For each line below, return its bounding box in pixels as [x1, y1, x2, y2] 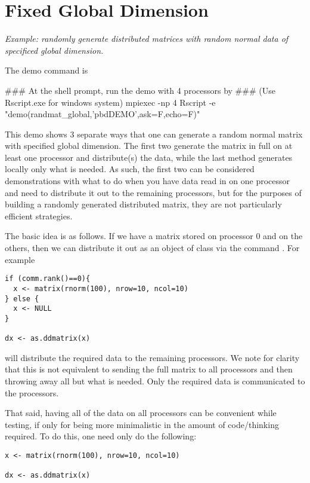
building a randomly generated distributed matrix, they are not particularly [5, 198, 282, 210]
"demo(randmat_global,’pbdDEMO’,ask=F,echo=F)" [5, 108, 200, 120]
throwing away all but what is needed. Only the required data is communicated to [5, 375, 305, 387]
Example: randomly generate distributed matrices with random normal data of [5, 32, 289, 45]
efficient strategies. [5, 209, 73, 222]
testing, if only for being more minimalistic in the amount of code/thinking [5, 418, 279, 430]
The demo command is [5, 64, 88, 77]
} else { [5, 294, 39, 303]
